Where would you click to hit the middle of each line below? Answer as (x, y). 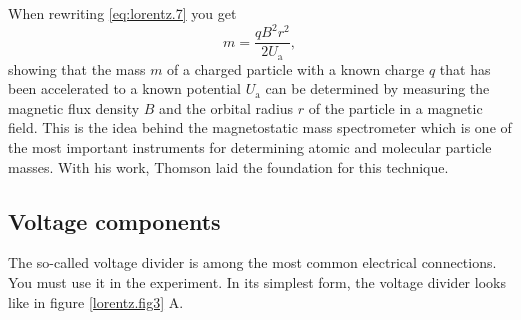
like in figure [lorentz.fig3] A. (96, 301)
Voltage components (114, 220)
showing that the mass (77, 68)
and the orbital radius (226, 107)
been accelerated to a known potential (124, 88)
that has (465, 68)
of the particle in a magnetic (395, 107)
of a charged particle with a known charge (296, 68)
